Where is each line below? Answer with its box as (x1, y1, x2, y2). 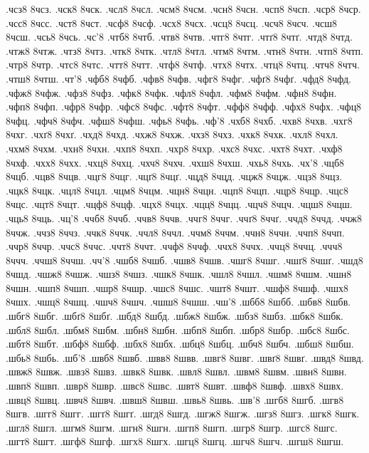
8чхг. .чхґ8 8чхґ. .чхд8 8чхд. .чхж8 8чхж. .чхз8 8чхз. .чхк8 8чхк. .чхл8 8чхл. (6, 127, 338, 142)
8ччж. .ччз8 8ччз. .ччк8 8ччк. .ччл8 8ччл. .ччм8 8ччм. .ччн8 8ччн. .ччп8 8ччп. (6, 224, 345, 239)
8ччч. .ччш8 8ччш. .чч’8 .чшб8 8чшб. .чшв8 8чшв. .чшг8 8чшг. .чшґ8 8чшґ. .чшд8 (6, 252, 363, 267)
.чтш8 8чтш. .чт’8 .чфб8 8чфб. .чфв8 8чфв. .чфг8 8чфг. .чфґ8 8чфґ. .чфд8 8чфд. (6, 71, 351, 85)
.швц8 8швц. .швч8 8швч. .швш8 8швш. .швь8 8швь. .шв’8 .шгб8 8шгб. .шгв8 (6, 392, 344, 407)
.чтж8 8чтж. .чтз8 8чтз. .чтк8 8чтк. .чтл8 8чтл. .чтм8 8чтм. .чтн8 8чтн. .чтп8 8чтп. (6, 43, 363, 58)
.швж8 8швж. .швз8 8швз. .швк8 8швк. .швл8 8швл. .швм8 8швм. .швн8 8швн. (6, 364, 347, 379)
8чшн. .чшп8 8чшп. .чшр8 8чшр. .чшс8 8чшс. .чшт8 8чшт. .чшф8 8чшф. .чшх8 (6, 280, 349, 295)
